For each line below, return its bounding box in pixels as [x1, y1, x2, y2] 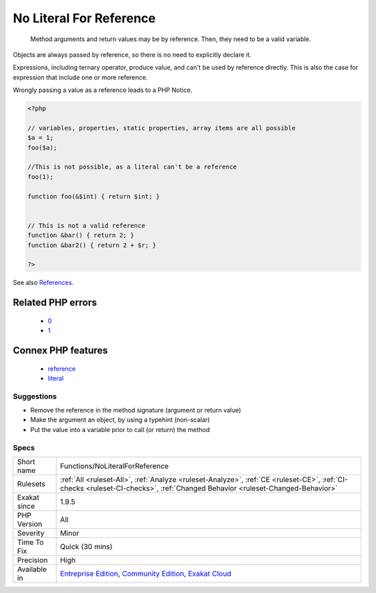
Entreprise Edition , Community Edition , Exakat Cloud [60, 569, 232, 578]
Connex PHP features [13, 344, 108, 356]
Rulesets [17, 479, 45, 488]
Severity [17, 528, 45, 538]
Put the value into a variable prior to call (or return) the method [30, 425, 210, 433]
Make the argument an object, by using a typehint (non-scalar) [30, 415, 210, 424]
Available [17, 564, 47, 574]
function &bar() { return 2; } [27, 231, 135, 240]
